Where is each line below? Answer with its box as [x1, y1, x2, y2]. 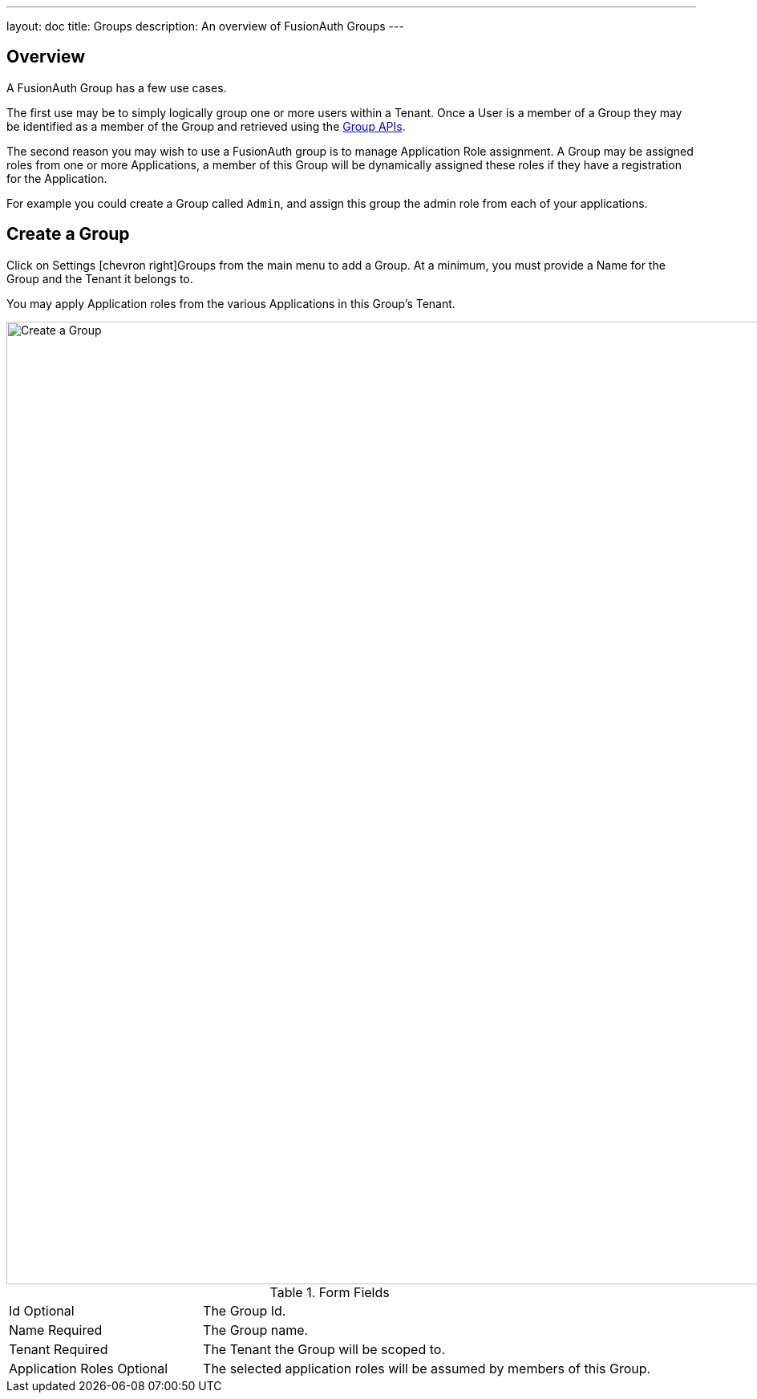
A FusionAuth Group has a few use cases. [6, 80, 227, 95]
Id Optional [9, 1302, 75, 1319]
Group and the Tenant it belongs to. [6, 271, 193, 286]
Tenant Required [9, 1340, 108, 1357]
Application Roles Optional [9, 1360, 168, 1377]
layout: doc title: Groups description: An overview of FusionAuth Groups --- [6, 19, 404, 33]
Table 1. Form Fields [269, 1283, 390, 1300]
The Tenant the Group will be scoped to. [203, 1340, 445, 1357]
